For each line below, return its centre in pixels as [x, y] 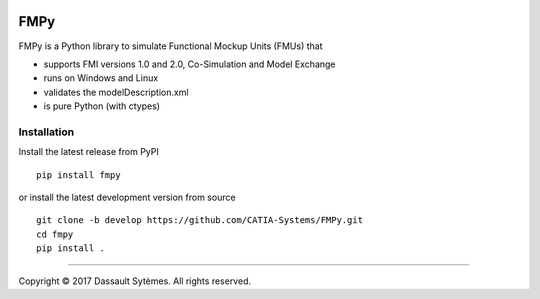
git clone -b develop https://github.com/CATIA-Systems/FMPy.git [200, 220]
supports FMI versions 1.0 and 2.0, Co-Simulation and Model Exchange [189, 64]
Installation [46, 132]
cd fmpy [55, 234]
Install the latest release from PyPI [89, 152]
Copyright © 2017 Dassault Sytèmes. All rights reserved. [135, 281]
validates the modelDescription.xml [116, 92]
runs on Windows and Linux [101, 78]
